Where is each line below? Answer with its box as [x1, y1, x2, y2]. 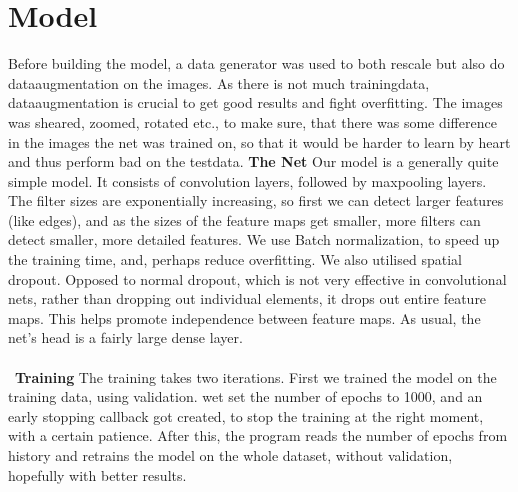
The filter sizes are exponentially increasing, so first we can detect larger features [8, 190, 504, 211]
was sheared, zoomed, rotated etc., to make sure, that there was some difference [8, 111, 497, 132]
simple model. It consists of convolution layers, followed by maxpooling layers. [8, 170, 487, 191]
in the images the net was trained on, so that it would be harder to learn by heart [8, 131, 511, 152]
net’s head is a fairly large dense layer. [8, 327, 243, 348]
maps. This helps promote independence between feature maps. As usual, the [8, 307, 481, 328]
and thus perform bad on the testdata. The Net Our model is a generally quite [8, 151, 499, 172]
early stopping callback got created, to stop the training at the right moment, [8, 405, 484, 426]
